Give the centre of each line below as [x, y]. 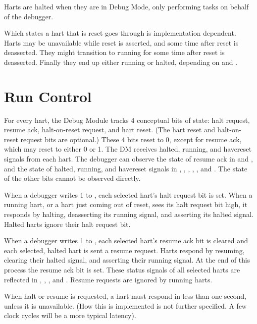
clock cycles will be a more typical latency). [70, 315]
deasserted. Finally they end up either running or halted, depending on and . [121, 62]
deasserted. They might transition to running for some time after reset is [114, 52]
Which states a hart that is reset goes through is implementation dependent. [120, 33]
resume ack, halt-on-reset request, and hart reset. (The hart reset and [110, 130]
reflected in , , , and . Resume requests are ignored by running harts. [108, 279]
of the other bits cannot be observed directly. [72, 178]
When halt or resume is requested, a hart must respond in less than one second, [125, 296]
